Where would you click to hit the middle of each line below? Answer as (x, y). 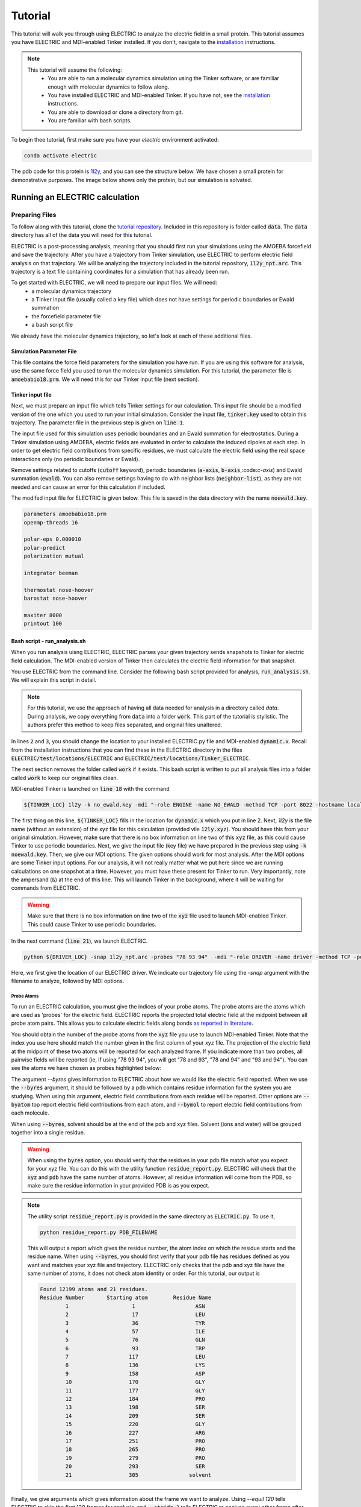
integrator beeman (51, 573)
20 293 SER (135, 1467)
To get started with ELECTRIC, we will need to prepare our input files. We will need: (114, 283)
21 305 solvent (138, 1475)
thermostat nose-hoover (59, 590)
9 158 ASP (135, 1373)
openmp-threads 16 (51, 522)
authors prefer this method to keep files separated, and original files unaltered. (125, 725)
